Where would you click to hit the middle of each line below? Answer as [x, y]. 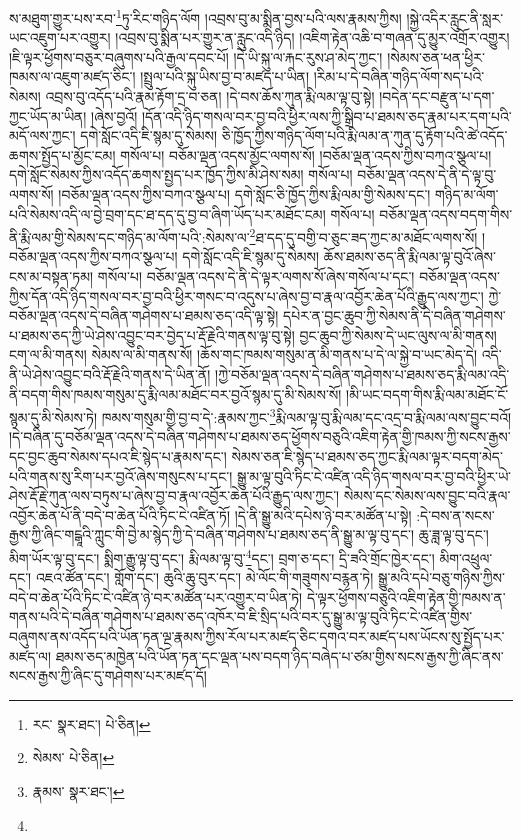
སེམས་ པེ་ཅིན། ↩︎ [73, 757]
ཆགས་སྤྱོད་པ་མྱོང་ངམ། [62, 154]
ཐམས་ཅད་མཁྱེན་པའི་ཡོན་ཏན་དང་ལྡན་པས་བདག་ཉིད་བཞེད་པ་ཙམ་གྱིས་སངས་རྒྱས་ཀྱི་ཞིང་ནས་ [279, 655]
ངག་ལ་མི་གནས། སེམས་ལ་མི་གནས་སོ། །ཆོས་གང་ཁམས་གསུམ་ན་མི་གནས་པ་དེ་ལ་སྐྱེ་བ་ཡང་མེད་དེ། [243, 354]
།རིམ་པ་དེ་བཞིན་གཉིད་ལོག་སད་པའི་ [399, 76]
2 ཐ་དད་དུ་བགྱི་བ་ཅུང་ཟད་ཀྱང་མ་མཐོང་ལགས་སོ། [363, 235]
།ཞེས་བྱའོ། [114, 115]
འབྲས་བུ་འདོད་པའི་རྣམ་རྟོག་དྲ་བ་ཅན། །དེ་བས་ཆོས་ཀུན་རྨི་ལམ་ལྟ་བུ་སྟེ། [210, 96]
